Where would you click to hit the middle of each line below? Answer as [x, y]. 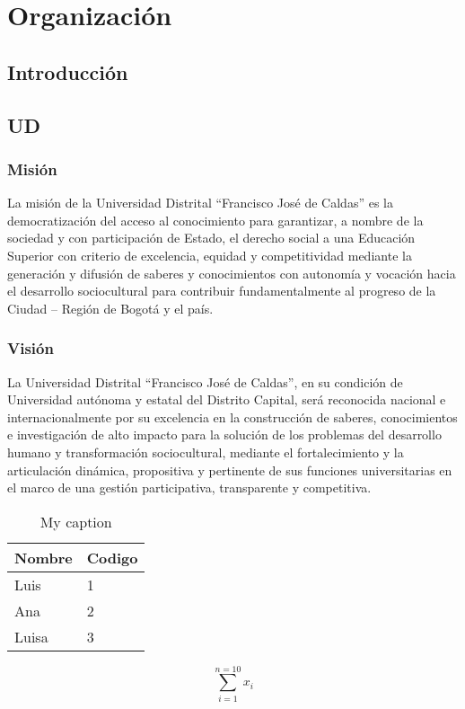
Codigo [112, 557]
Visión [31, 348]
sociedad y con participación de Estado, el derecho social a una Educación [211, 238]
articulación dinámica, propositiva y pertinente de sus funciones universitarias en [230, 470]
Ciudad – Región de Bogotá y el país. [110, 308]
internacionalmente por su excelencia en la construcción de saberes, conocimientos [232, 417]
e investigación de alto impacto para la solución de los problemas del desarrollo [224, 434]
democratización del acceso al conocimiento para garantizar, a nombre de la [215, 220]
